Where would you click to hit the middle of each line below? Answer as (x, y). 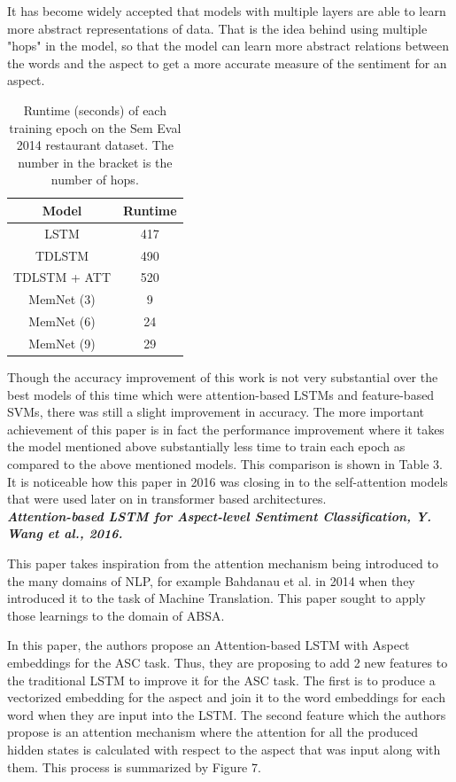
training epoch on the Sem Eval (95, 127)
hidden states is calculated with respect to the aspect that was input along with (224, 749)
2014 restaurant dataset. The (95, 145)
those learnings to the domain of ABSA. (116, 615)
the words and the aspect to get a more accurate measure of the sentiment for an (227, 63)
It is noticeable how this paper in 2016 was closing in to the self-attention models (228, 481)
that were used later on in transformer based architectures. (167, 499)
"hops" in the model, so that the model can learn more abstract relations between (228, 46)
